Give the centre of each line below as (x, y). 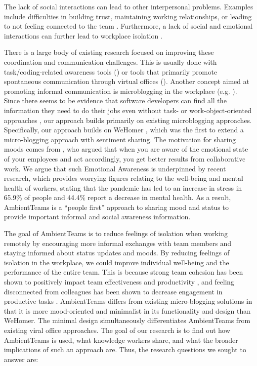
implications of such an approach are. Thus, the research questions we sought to (125, 349)
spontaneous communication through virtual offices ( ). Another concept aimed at (127, 81)
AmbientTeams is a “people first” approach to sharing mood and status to (116, 207)
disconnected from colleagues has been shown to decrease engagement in (113, 291)
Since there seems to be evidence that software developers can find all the (115, 101)
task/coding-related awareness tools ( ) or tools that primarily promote (111, 71)
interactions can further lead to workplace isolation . (83, 35)
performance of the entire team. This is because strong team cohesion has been (124, 272)
